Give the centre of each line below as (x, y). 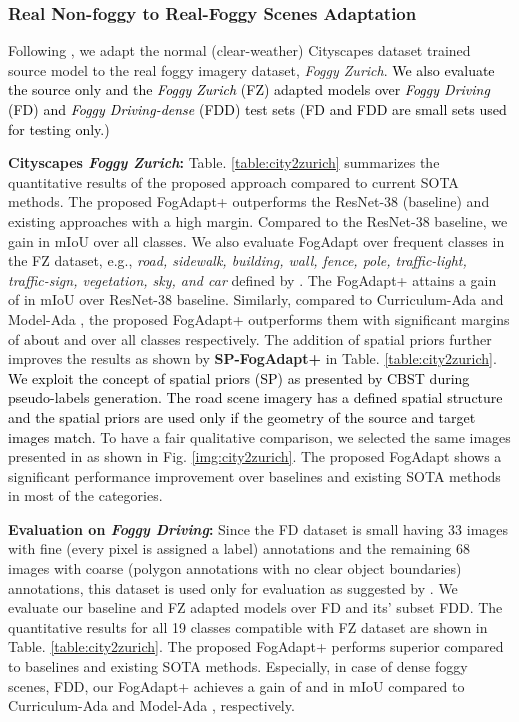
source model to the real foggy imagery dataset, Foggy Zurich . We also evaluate (251, 69)
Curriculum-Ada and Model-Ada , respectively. (151, 705)
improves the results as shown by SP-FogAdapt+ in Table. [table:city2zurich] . (252, 358)
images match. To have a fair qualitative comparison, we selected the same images (259, 436)
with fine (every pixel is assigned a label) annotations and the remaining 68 (239, 548)
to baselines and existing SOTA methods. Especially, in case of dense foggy (238, 666)
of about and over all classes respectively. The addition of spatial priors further (250, 338)
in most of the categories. (85, 495)
